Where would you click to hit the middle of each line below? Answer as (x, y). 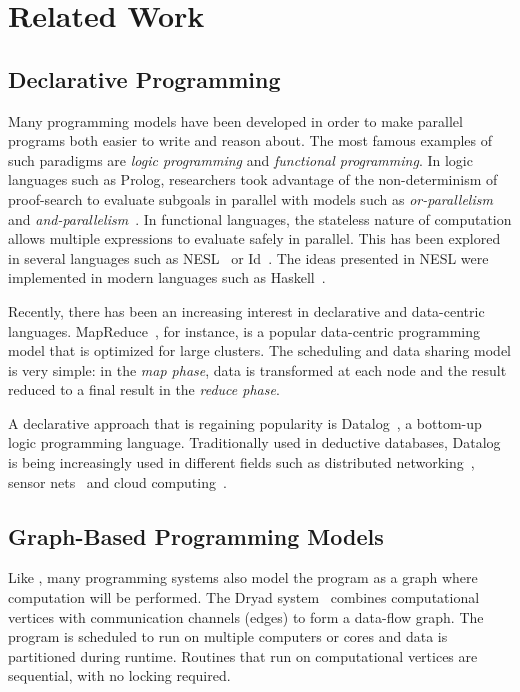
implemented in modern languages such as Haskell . (167, 277)
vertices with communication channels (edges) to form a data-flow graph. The (246, 616)
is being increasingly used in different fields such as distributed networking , (241, 462)
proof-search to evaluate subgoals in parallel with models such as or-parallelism (250, 198)
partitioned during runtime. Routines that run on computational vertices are (243, 655)
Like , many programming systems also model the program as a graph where (243, 577)
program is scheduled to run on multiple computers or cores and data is (228, 636)
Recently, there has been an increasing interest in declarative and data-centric (246, 310)
